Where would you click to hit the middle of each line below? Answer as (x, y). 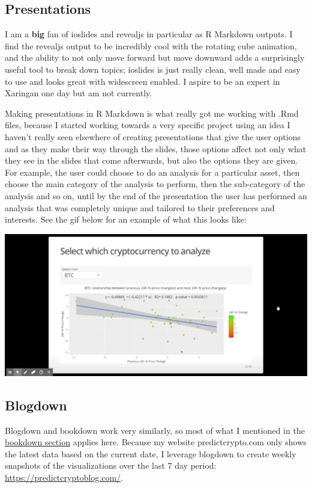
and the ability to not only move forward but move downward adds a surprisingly (155, 57)
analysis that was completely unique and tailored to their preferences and (140, 207)
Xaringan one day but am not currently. (79, 93)
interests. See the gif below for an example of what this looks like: (126, 219)
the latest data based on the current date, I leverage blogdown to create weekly (151, 453)
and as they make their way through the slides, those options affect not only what (156, 148)
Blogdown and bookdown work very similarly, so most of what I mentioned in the (155, 430)
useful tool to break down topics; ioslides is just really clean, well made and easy (153, 69)
